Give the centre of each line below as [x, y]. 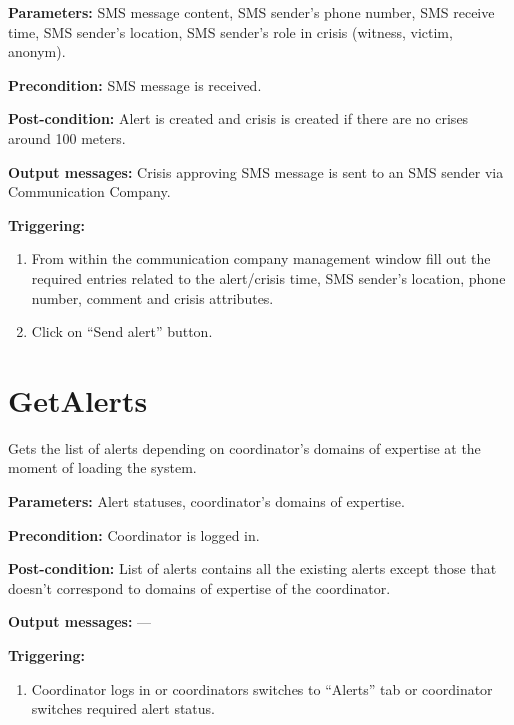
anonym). [37, 51]
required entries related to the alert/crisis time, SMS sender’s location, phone [268, 277]
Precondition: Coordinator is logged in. [134, 534]
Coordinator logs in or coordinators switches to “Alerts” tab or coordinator [262, 688]
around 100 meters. [67, 137]
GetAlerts [78, 399]
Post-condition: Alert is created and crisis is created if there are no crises [238, 118]
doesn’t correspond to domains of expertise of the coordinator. [199, 587]
